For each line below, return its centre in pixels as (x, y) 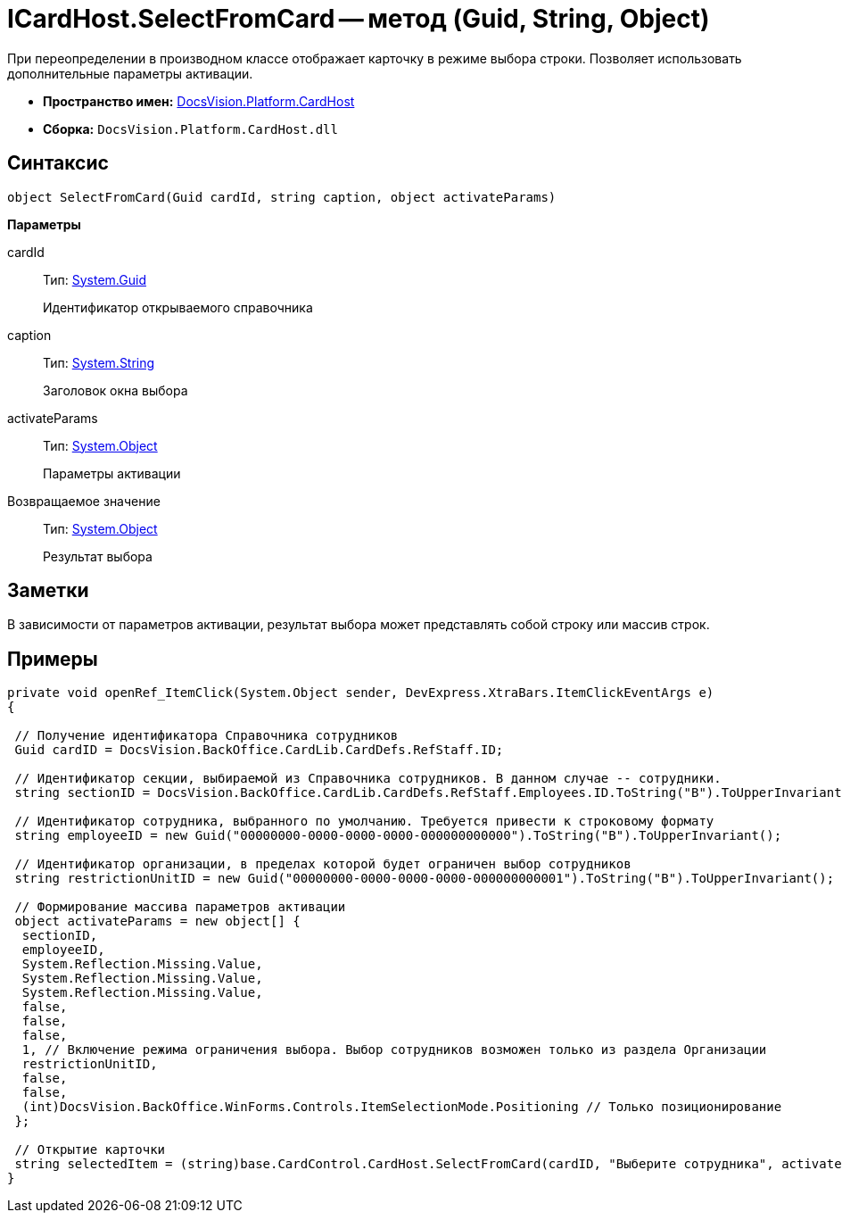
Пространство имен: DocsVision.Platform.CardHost (199, 101)
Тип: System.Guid (95, 279)
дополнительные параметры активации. (130, 73)
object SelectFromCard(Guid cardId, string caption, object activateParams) (282, 197)
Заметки (48, 591)
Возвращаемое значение (84, 501)
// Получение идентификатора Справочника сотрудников (206, 736)
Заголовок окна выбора (116, 390)
